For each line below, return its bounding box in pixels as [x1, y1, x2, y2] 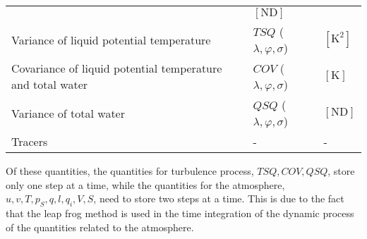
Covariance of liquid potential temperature [11, 60, 222, 76]
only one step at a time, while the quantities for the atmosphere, [6, 177, 285, 192]
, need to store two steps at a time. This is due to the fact [93, 191, 344, 206]
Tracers [11, 133, 48, 149]
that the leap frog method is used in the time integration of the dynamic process [6, 205, 354, 220]
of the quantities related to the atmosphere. [6, 219, 194, 234]
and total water [11, 76, 88, 92]
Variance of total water [11, 104, 125, 121]
